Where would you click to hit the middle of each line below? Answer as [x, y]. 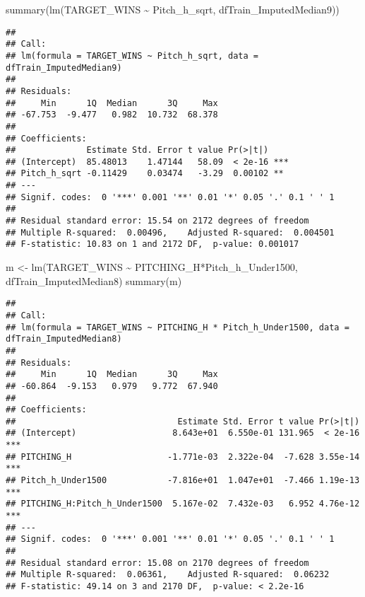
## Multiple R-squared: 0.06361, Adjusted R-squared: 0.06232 [168, 575]
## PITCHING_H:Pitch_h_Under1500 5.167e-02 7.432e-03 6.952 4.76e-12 [183, 504]
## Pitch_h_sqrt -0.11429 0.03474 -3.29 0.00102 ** [145, 174]
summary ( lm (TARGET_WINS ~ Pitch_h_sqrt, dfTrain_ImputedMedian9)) [173, 9]
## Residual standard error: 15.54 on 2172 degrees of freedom [157, 221]
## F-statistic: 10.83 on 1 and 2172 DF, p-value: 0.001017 [152, 244]
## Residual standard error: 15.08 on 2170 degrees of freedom [157, 563]
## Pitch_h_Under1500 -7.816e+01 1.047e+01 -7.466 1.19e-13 [183, 481]
